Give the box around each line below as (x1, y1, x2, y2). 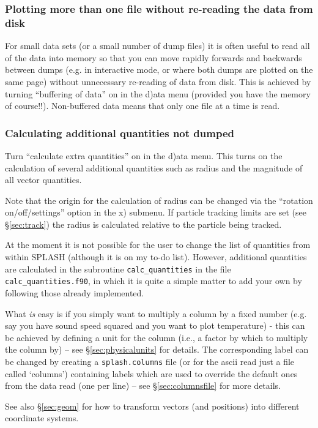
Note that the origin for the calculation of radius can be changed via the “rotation (5, 193, 313, 206)
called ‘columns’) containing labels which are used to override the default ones (5, 367, 298, 380)
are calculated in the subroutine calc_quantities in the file (5, 262, 231, 275)
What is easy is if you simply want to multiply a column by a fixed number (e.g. (5, 307, 307, 320)
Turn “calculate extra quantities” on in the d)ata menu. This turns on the (5, 149, 283, 162)
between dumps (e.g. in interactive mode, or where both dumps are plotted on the (5, 63, 313, 76)
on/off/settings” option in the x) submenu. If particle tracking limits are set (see (5, 206, 306, 219)
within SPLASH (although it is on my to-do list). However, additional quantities (5, 250, 307, 263)
